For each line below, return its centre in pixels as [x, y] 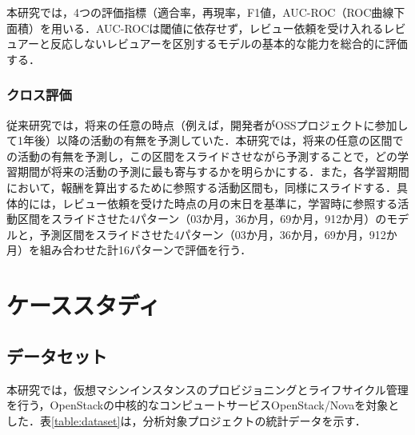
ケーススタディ [84, 305]
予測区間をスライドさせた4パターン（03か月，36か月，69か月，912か [218, 234]
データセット [57, 355]
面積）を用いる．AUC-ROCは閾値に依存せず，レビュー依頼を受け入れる [195, 28]
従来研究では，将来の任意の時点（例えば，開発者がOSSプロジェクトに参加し [207, 124]
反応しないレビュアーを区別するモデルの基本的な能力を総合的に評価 [229, 44]
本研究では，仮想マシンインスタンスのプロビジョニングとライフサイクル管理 [207, 389]
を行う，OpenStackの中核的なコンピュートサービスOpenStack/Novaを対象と [203, 405]
